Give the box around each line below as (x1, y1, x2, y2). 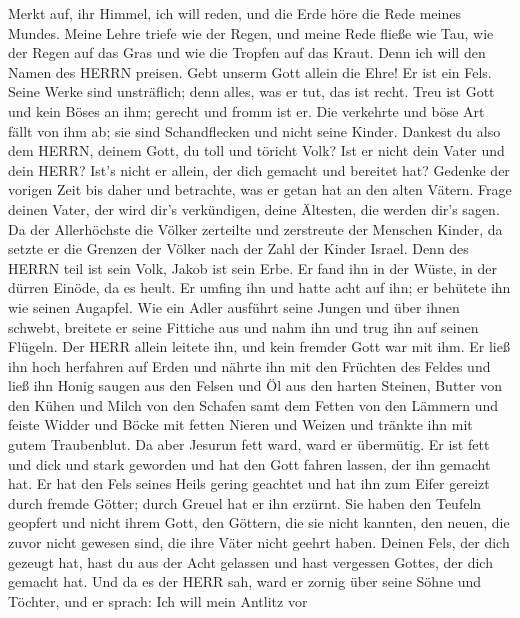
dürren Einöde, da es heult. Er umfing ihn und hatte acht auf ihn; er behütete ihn (8, 277, 511, 298)
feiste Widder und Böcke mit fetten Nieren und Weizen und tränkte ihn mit (8, 414, 473, 435)
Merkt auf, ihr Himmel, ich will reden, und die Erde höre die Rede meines (8, 3, 461, 23)
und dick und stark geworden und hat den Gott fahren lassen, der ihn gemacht (8, 453, 491, 474)
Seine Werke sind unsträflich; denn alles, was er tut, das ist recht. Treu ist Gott (8, 81, 495, 102)
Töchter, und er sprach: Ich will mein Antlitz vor (8, 590, 308, 611)
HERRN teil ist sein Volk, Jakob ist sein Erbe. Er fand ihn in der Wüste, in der (8, 257, 498, 278)
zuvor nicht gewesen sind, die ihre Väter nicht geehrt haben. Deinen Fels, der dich (8, 532, 510, 553)
